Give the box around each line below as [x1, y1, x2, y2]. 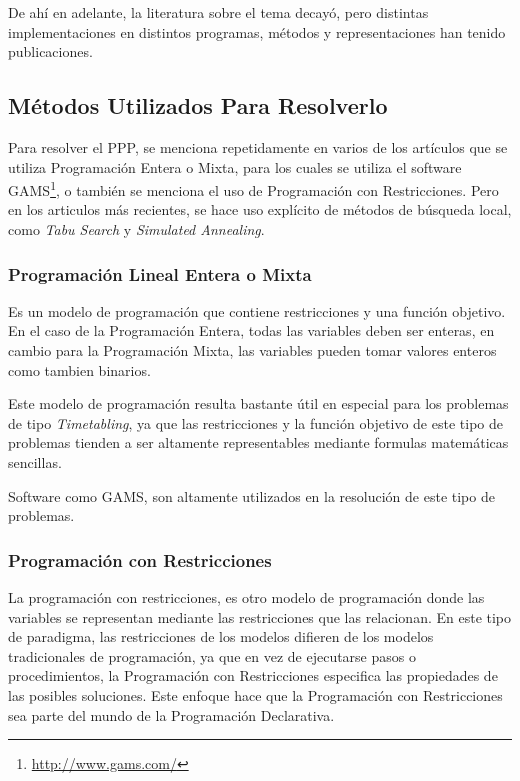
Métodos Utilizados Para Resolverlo [8, 90, 388, 121]
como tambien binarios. [8, 359, 151, 380]
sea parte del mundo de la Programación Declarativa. [8, 704, 335, 725]
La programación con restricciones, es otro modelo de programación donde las [8, 586, 485, 607]
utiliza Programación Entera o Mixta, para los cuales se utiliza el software [8, 156, 462, 177]
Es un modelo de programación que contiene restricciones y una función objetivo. [8, 300, 506, 321]
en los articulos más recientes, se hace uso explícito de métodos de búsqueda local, [8, 199, 512, 220]
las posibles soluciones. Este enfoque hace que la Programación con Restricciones [8, 684, 503, 705]
